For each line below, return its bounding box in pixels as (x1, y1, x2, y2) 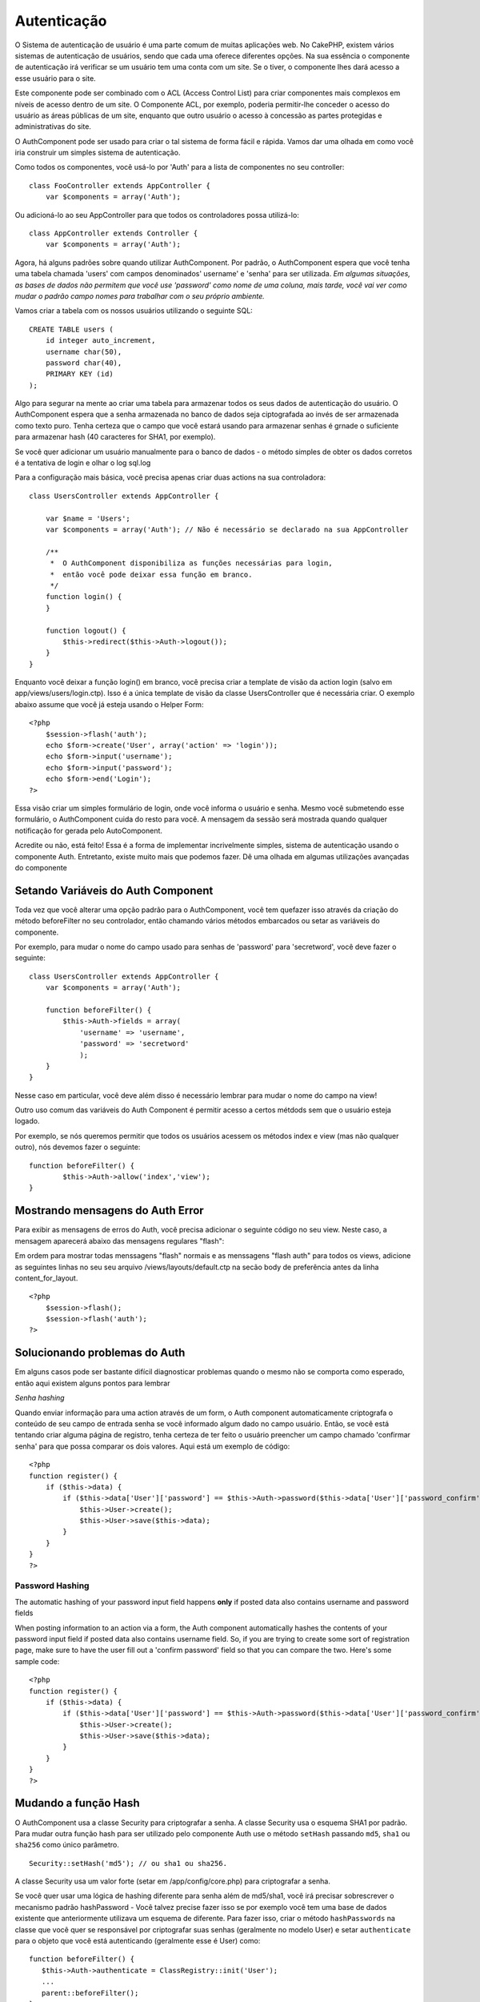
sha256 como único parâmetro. (14, 1840, 119, 1850)
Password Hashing (14, 1580, 90, 1591)
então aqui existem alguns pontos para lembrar (14, 1378, 170, 1388)
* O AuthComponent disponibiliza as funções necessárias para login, (50, 559, 333, 568)
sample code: (14, 1656, 60, 1666)
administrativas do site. (14, 122, 92, 131)
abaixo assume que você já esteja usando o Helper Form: (14, 699, 204, 709)
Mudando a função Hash (14, 1796, 140, 1810)
